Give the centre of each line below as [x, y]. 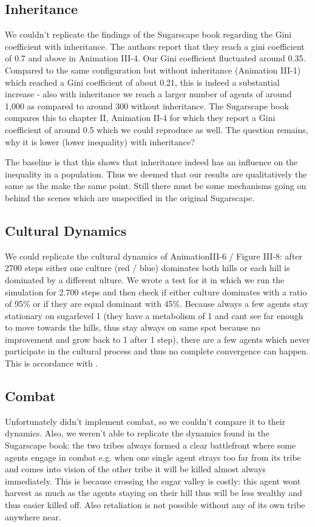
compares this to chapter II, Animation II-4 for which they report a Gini [140, 118]
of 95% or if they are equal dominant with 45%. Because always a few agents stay [157, 304]
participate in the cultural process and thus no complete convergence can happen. [157, 351]
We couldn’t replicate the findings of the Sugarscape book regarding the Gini [148, 34]
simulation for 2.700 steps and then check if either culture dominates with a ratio [156, 291]
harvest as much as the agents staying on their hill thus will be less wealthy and [154, 493]
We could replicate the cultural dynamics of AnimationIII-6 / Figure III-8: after [154, 256]
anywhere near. [33, 516]
